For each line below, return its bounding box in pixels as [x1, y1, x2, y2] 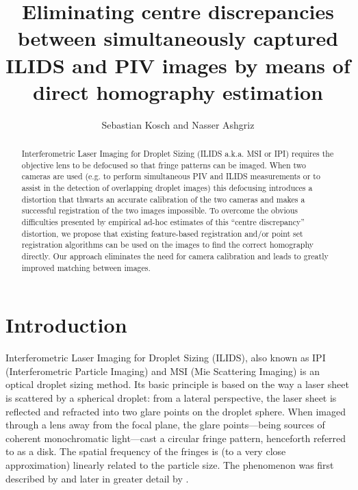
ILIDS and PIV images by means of [5, 51, 350, 79]
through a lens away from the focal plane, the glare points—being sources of [5, 417, 325, 432]
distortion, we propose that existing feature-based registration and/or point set [21, 227, 303, 239]
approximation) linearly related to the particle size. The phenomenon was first [5, 457, 334, 472]
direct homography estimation [33, 77, 323, 105]
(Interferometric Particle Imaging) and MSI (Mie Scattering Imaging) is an [5, 363, 320, 378]
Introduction [5, 311, 127, 339]
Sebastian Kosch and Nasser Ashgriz [101, 117, 255, 131]
